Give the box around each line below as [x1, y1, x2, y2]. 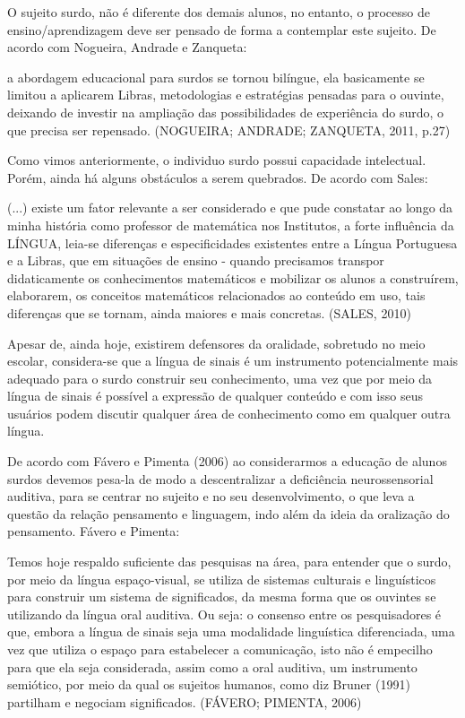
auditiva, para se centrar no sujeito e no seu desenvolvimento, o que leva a [7, 487, 415, 506]
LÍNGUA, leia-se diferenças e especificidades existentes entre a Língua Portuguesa [7, 233, 458, 252]
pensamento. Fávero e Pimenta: [7, 522, 180, 541]
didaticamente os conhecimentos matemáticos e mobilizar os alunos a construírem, [7, 268, 459, 287]
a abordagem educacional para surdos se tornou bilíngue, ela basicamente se [7, 67, 425, 86]
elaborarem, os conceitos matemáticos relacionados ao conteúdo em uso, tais [7, 286, 426, 305]
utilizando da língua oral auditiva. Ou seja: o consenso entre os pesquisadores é [7, 604, 442, 623]
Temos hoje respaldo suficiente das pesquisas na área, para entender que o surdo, [7, 552, 452, 571]
